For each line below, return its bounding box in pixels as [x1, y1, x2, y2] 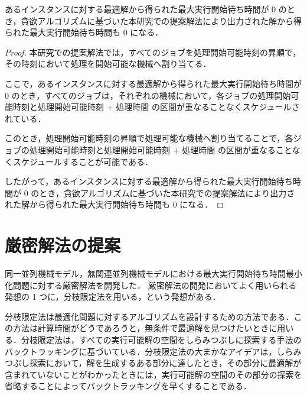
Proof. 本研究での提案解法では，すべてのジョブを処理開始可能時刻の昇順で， [5, 46, 301, 58]
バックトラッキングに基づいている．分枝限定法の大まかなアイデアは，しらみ [5, 345, 302, 357]
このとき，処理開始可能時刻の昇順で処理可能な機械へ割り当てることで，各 [5, 132, 293, 144]
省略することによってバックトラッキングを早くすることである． [5, 380, 252, 392]
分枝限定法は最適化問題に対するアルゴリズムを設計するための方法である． [5, 310, 294, 322]
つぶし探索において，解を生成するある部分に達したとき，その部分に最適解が [5, 357, 302, 369]
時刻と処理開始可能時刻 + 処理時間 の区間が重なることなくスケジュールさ [12, 101, 300, 113]
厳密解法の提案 [5, 233, 121, 257]
